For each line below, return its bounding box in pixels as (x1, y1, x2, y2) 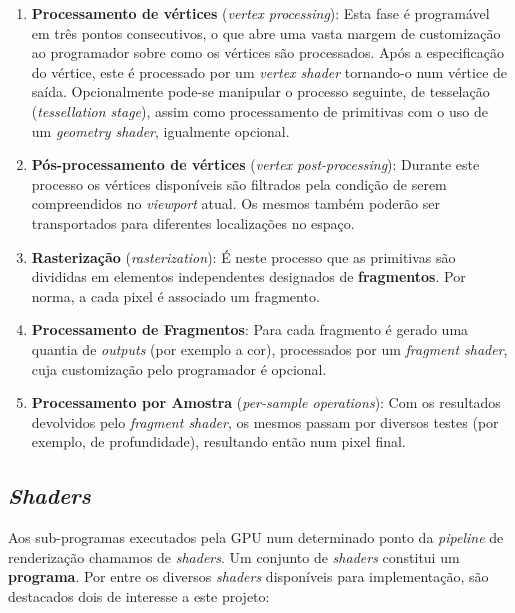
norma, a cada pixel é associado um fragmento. (31, 285, 320, 306)
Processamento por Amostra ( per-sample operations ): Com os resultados (31, 392, 501, 413)
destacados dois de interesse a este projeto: (8, 585, 270, 606)
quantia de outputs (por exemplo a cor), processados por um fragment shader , (31, 338, 508, 359)
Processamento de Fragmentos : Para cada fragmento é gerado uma (31, 319, 469, 340)
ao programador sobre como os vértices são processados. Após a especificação (31, 42, 504, 63)
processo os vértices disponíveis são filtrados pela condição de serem (31, 173, 447, 194)
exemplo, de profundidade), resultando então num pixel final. (31, 431, 406, 452)
